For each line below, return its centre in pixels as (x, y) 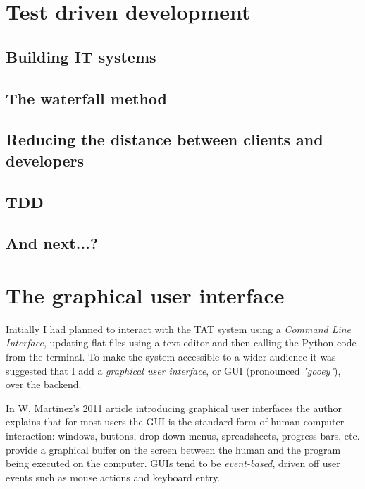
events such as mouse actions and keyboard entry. (113, 477)
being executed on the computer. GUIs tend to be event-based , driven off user (173, 463)
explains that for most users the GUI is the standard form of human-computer (175, 422)
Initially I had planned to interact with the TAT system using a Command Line (179, 328)
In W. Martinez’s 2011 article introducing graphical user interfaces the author (174, 407)
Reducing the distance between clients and (165, 139)
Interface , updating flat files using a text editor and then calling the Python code (181, 343)
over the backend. (44, 384)
